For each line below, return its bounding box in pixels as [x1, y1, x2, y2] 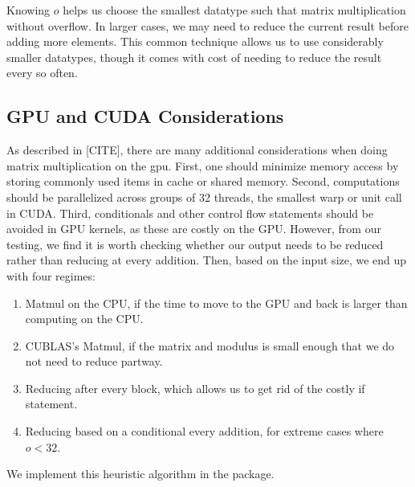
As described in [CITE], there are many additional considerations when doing [6, 141, 388, 158]
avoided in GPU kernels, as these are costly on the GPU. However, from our [6, 220, 381, 237]
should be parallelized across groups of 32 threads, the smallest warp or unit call [6, 188, 402, 205]
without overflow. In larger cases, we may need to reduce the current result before [6, 17, 409, 34]
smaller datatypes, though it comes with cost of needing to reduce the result [6, 48, 382, 65]
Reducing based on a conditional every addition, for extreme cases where [25, 423, 384, 440]
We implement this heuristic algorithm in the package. [6, 465, 275, 482]
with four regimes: [6, 267, 96, 284]
